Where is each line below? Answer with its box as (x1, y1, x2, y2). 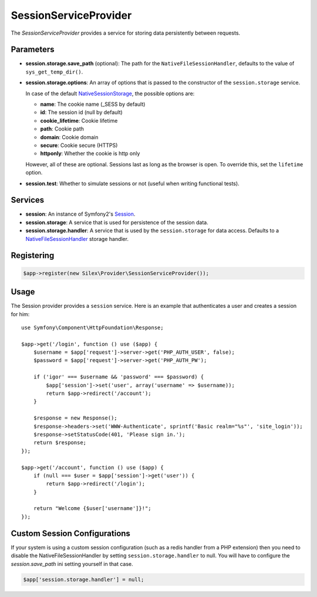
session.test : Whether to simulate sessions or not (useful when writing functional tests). (25, 180, 240, 187)
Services (11, 195, 45, 205)
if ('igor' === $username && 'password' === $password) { (33, 374, 204, 380)
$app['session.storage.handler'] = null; (23, 576, 144, 583)
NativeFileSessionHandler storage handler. (25, 235, 129, 242)
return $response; (33, 440, 87, 446)
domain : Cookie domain (40, 133, 99, 140)
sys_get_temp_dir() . (25, 68, 83, 75)
